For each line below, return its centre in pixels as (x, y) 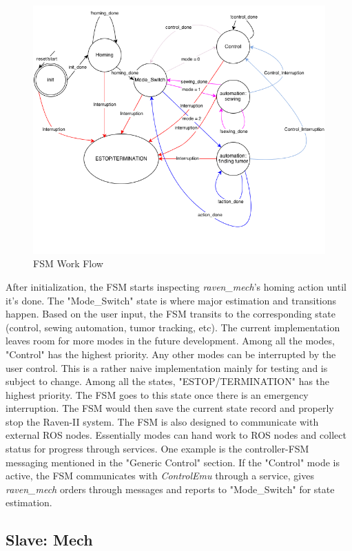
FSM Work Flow (68, 263)
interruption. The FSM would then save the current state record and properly (170, 408)
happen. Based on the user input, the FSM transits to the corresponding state (170, 314)
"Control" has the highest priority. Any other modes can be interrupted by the (171, 354)
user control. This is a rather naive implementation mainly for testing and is (167, 367)
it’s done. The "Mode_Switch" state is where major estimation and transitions (171, 300)
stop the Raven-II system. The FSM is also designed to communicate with (162, 421)
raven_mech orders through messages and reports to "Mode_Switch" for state (170, 489)
